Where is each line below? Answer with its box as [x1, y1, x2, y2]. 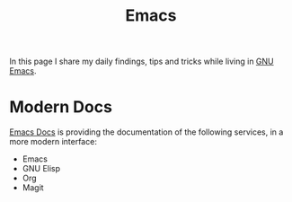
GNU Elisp [22, 163, 61, 174]
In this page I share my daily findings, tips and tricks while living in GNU [9, 56, 274, 67]
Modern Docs [9, 97, 112, 118]
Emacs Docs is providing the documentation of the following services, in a [9, 127, 284, 137]
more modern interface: [9, 136, 97, 147]
